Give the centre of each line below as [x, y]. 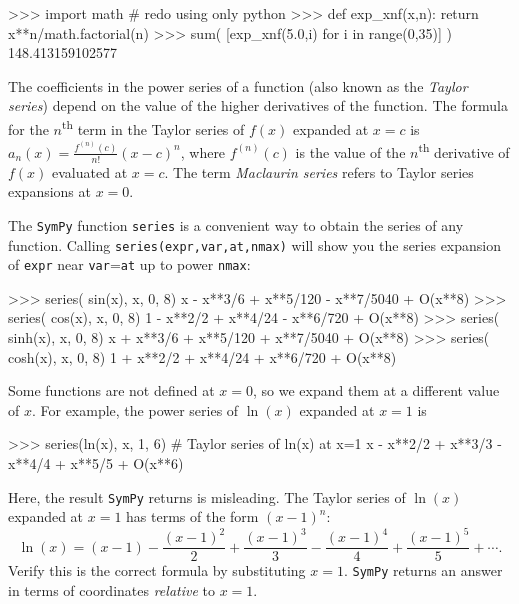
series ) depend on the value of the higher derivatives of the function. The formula [258, 105]
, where [203, 151]
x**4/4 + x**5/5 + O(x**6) [96, 463]
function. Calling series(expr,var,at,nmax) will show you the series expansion [255, 244]
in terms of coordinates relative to [111, 590]
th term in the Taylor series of [153, 127]
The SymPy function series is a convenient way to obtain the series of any [236, 224]
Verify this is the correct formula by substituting [157, 570]
